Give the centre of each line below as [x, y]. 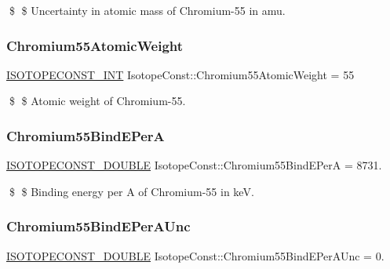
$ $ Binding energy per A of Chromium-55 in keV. [131, 191]
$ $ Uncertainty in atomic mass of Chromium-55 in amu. [147, 10]
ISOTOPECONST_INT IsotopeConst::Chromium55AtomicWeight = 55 [180, 74]
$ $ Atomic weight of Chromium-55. [97, 101]
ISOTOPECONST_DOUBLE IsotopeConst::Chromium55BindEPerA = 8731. [194, 165]
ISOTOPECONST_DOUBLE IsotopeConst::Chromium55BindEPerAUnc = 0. [195, 255]
